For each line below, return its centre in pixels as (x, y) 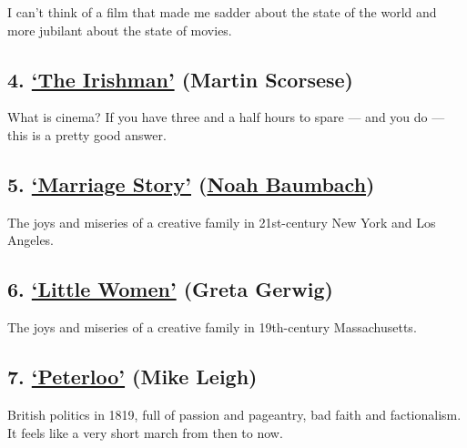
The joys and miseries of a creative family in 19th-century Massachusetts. (212, 327)
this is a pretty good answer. (87, 134)
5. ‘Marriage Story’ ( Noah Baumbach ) (191, 183)
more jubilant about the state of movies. (120, 30)
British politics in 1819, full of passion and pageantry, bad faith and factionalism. (234, 414)
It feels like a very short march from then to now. (145, 432)
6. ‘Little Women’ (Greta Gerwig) (170, 289)
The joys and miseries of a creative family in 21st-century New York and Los (222, 222)
